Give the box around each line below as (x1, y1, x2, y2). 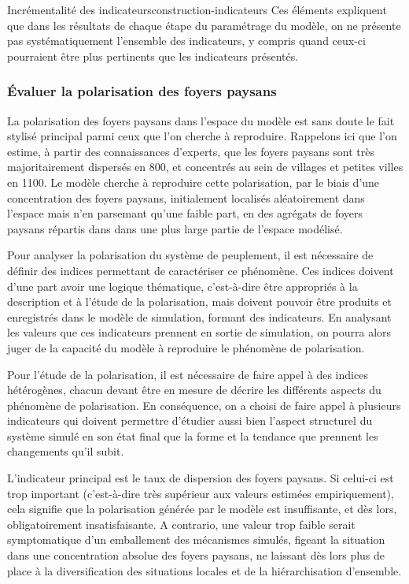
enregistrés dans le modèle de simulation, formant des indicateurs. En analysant (7, 308, 392, 325)
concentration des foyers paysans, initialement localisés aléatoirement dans (7, 189, 365, 206)
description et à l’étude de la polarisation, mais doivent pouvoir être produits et (7, 293, 392, 310)
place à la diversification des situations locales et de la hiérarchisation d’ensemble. (7, 562, 402, 578)
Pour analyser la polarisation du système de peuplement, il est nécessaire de (7, 247, 374, 263)
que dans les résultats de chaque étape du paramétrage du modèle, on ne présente (7, 17, 401, 33)
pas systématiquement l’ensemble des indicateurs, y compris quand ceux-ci (7, 32, 366, 49)
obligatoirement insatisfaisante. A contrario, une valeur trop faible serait (7, 515, 356, 532)
